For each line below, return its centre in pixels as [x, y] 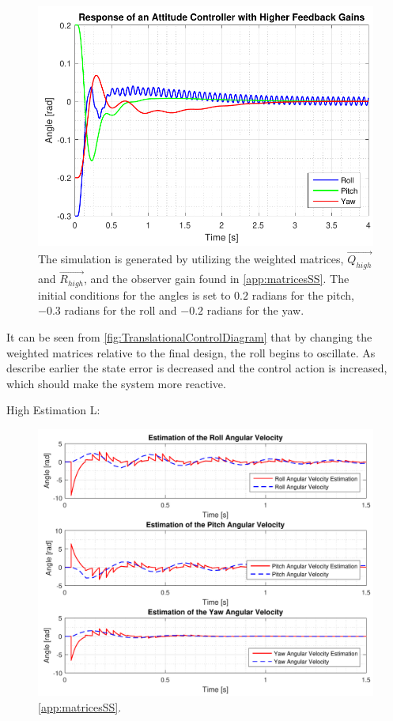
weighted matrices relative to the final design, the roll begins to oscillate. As [191, 352]
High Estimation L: [53, 410]
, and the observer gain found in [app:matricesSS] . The [217, 279]
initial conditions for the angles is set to [134, 294]
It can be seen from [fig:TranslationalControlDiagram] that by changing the [189, 336]
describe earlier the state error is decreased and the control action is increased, [197, 368]
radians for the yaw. [255, 310]
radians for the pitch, [303, 294]
